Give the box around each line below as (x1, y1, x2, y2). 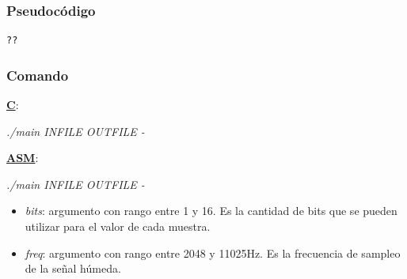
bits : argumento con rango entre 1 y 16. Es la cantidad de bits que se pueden (25, 202, 397, 219)
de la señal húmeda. (25, 260, 121, 277)
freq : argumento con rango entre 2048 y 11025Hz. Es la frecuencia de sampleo (25, 244, 401, 261)
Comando (6, 65, 69, 85)
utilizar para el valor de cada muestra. (25, 218, 211, 234)
